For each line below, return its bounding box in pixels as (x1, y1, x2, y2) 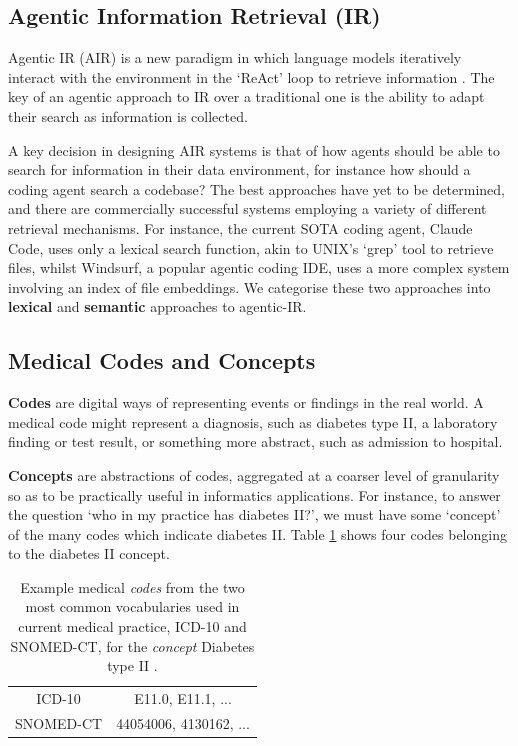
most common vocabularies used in (25, 596, 240, 617)
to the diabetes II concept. (8, 543, 170, 564)
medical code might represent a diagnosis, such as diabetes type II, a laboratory (8, 411, 498, 432)
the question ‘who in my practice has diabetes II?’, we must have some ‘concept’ (8, 504, 501, 525)
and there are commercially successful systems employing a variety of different (8, 198, 487, 219)
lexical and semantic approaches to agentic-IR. (8, 296, 307, 317)
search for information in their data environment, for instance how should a (8, 159, 471, 180)
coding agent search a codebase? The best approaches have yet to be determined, (8, 178, 505, 199)
